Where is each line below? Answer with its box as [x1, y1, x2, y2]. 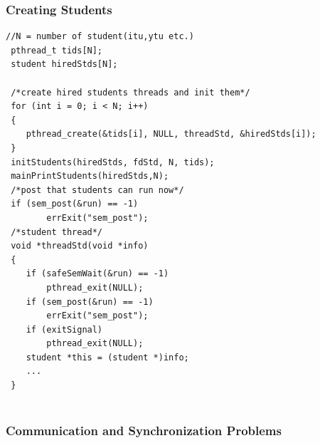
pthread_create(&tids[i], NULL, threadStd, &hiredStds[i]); [26, 129, 316, 140]
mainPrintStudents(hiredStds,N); [11, 171, 169, 182]
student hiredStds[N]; [11, 59, 118, 70]
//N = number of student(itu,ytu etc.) [6, 31, 194, 42]
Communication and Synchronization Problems [6, 422, 282, 439]
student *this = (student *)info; [26, 352, 189, 363]
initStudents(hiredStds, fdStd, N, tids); [11, 157, 215, 167]
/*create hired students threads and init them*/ [11, 87, 250, 98]
